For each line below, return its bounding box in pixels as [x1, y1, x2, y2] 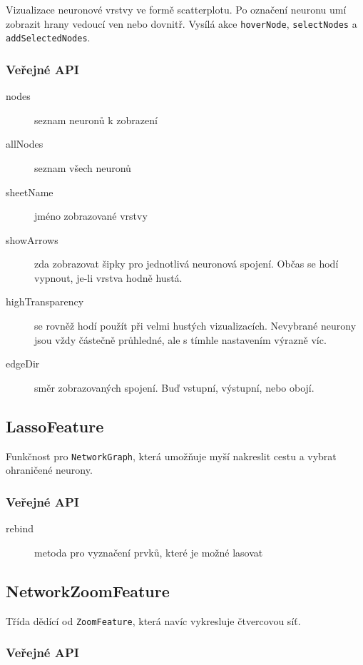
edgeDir [6, 356, 40, 371]
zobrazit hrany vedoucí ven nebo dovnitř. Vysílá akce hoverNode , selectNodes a [6, 16, 357, 31]
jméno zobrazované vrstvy [34, 208, 148, 223]
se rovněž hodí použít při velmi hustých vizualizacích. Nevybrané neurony [34, 318, 357, 333]
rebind [6, 521, 34, 536]
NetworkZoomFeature [6, 579, 170, 601]
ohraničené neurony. [6, 462, 93, 477]
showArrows [6, 232, 58, 247]
